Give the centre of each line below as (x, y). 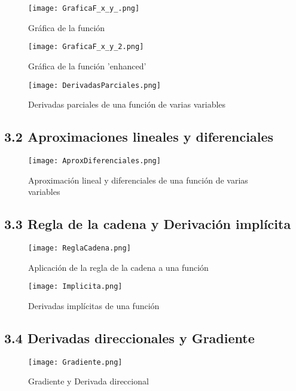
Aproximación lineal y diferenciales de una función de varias (138, 180)
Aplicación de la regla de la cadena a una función (118, 267)
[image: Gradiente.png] (75, 362)
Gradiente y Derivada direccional (89, 381)
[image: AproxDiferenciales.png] (94, 161)
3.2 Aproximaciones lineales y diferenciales (139, 137)
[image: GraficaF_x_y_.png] (84, 8)
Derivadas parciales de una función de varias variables (127, 104)
